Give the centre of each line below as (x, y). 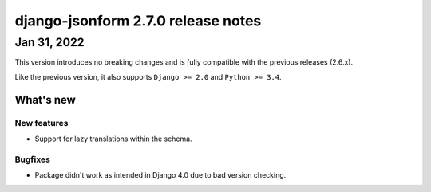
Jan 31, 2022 (49, 42)
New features (42, 123)
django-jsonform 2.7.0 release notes (138, 21)
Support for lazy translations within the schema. (113, 139)
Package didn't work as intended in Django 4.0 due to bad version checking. (160, 175)
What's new (45, 100)
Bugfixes (33, 159)
